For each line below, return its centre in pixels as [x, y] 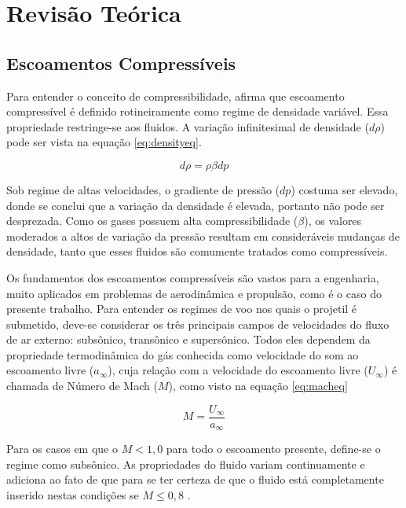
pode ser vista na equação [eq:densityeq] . [104, 142]
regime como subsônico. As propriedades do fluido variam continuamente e [186, 464]
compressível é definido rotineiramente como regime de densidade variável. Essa [198, 111]
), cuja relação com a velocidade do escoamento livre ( [238, 370]
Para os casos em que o [62, 449]
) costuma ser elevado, [344, 189]
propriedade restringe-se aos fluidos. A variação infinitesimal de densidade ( [188, 126]
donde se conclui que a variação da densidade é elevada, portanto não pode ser [196, 205]
